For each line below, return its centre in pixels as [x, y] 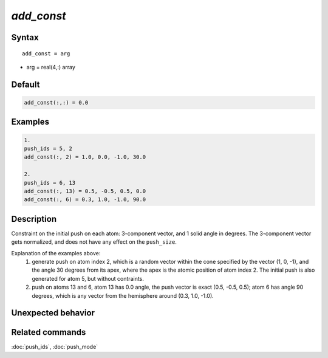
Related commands [49, 332]
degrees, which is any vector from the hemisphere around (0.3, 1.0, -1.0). [123, 295]
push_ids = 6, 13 [50, 183]
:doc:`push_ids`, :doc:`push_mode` [55, 347]
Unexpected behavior [53, 313]
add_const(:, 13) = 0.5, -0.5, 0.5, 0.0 [85, 191]
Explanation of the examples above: [56, 253]
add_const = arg [46, 53]
